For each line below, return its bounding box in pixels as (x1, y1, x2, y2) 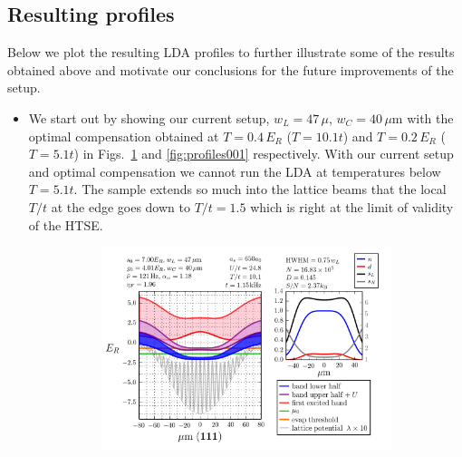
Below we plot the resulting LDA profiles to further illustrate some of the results (7, 43, 455, 62)
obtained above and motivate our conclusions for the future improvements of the (7, 60, 454, 79)
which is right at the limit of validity (250, 197, 454, 216)
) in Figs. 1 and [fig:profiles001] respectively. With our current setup (73, 144, 454, 163)
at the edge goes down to (51, 197, 190, 216)
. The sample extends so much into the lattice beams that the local (73, 180, 447, 199)
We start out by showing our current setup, (28, 108, 270, 127)
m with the (391, 108, 454, 127)
